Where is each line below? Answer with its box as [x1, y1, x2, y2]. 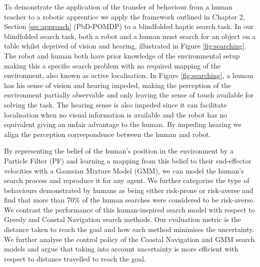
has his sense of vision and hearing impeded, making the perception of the [4, 79, 231, 90]
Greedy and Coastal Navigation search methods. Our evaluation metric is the [4, 214, 241, 224]
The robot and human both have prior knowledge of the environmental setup [4, 50, 240, 60]
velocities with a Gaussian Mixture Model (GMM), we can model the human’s [4, 165, 244, 175]
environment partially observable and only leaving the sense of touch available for [4, 89, 254, 100]
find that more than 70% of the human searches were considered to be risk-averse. [4, 194, 255, 205]
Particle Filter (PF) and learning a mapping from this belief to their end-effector [4, 155, 251, 165]
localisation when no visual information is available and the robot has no [4, 109, 227, 119]
